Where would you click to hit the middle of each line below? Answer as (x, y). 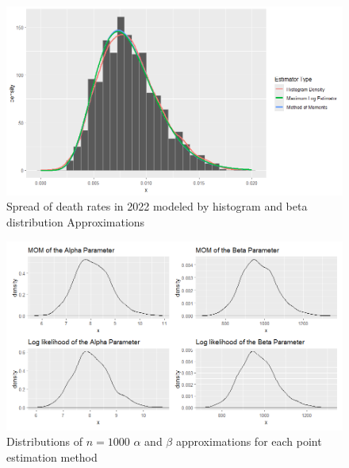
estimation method (52, 456)
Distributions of (45, 441)
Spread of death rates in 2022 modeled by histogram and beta (157, 206)
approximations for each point (249, 441)
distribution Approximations (76, 222)
